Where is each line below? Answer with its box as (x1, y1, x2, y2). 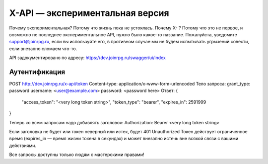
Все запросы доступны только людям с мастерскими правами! (9, 152, 144, 158)
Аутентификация (9, 68, 66, 76)
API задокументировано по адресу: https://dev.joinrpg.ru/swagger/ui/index (9, 55, 166, 61)
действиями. (9, 142, 37, 149)
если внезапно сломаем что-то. (9, 45, 77, 52)
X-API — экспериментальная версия (9, 7, 169, 18)
